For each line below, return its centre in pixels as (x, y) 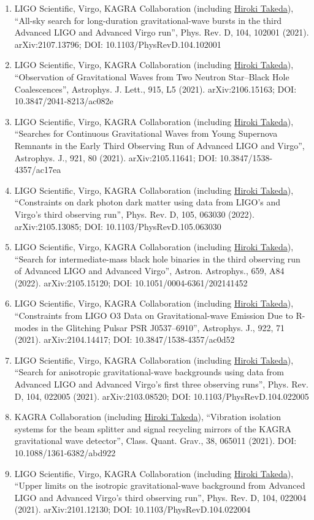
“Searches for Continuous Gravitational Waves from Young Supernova (146, 133)
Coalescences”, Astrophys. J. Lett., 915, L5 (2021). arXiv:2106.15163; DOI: (155, 89)
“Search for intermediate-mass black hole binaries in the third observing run (157, 258)
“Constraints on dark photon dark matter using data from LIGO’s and (147, 202)
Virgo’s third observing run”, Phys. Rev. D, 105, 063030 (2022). (134, 214)
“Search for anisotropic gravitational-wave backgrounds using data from (149, 372)
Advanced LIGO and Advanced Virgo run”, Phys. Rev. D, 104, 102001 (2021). (162, 32)
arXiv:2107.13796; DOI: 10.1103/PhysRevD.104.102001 (118, 44)
